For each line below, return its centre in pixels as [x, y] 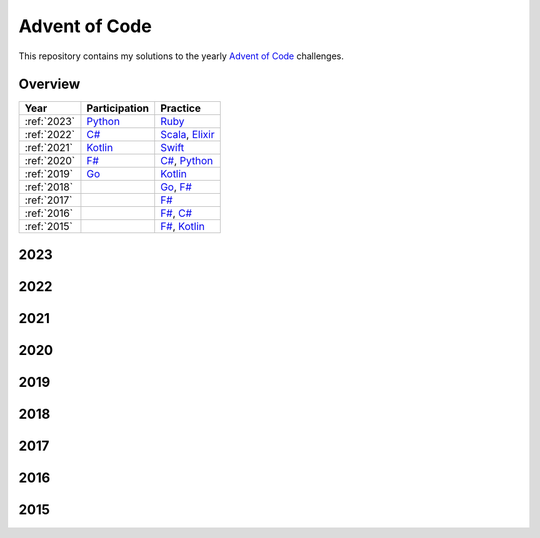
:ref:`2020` [49, 161]
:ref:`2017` [48, 200]
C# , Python [187, 161]
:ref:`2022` [49, 135]
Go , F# [176, 187]
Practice [181, 108]
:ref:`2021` [49, 148]
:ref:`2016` [49, 213]
